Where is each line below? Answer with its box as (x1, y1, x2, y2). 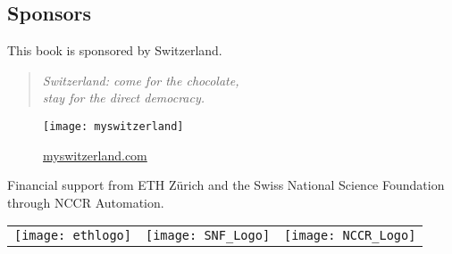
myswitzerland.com (43, 145, 147, 164)
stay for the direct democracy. (42, 88, 205, 107)
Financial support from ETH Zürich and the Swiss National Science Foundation (7, 176, 445, 194)
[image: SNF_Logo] (145, 228, 271, 243)
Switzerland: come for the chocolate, (42, 70, 239, 89)
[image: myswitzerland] (43, 119, 184, 133)
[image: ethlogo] (14, 228, 131, 243)
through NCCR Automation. (7, 193, 164, 211)
